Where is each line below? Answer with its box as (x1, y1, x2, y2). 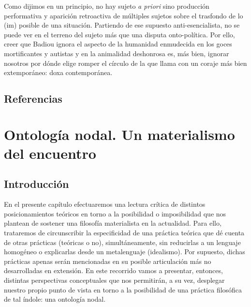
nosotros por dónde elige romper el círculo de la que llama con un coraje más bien (4, 58, 247, 68)
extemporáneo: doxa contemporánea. (4, 67, 113, 77)
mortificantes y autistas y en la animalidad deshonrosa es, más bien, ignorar (4, 48, 229, 58)
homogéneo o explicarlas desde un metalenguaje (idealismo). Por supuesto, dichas (4, 246, 245, 257)
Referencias (4, 91, 62, 106)
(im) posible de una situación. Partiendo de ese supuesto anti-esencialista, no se (4, 20, 240, 30)
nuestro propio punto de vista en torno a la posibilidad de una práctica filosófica (4, 284, 242, 294)
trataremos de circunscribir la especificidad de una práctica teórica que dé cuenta (4, 228, 245, 238)
